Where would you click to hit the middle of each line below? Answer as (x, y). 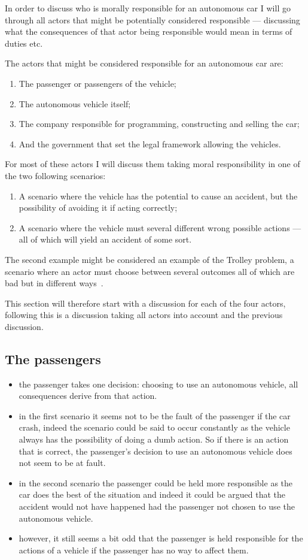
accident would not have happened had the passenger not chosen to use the (157, 506)
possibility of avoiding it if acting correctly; (98, 208)
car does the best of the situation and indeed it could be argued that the (152, 494)
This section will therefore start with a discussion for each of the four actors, (145, 303)
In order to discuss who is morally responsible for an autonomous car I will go (148, 8)
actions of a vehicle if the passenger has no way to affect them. (134, 550)
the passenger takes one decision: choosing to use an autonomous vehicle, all (158, 384)
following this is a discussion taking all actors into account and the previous (144, 315)
